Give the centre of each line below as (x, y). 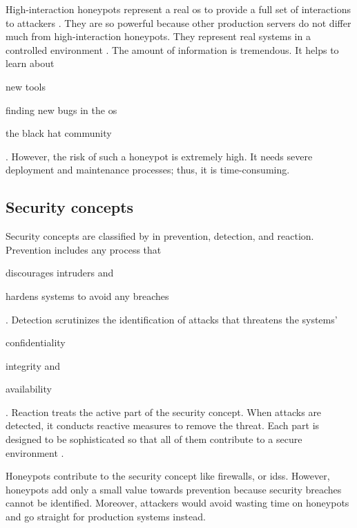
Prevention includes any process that (84, 249)
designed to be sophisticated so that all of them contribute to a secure (154, 439)
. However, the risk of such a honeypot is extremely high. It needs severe (159, 156)
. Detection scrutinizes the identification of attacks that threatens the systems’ (172, 319)
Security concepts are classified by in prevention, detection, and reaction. (160, 236)
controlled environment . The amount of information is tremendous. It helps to (172, 49)
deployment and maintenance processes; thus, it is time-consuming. (148, 170)
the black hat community (59, 133)
